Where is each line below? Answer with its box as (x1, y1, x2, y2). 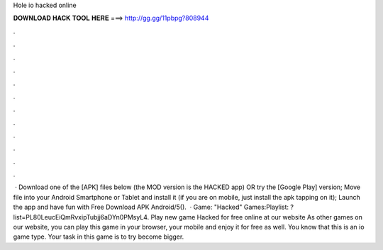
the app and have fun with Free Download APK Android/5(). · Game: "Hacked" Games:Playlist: (13, 203, 289, 212)
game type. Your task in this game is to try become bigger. (13, 232, 184, 241)
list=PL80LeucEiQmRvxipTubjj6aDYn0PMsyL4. (13, 212, 150, 221)
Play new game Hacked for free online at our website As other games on (150, 212, 363, 221)
